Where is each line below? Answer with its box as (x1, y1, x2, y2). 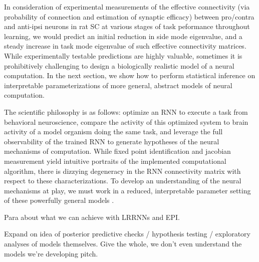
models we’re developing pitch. (4, 248, 98, 258)
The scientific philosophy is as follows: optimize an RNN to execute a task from (4, 106, 248, 117)
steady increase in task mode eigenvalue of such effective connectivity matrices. (4, 41, 246, 51)
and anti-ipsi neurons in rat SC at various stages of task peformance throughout (4, 21, 250, 32)
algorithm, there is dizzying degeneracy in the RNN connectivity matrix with (4, 165, 241, 176)
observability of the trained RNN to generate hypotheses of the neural (4, 136, 219, 146)
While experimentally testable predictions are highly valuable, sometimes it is (4, 50, 242, 61)
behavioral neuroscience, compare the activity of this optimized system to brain (4, 116, 248, 127)
